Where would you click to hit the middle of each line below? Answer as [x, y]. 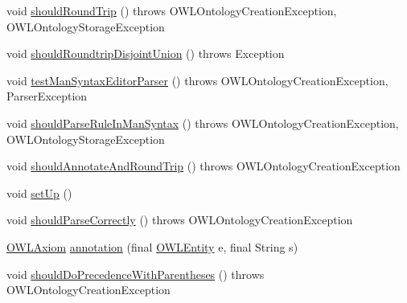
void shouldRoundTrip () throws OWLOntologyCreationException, [172, 10]
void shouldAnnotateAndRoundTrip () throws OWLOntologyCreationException [203, 166]
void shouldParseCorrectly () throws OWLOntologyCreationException [180, 220]
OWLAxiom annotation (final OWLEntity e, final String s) [152, 246]
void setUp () [39, 192]
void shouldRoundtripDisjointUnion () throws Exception [146, 53]
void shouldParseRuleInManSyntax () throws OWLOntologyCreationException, [203, 123]
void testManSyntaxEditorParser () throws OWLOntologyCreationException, [197, 80]
